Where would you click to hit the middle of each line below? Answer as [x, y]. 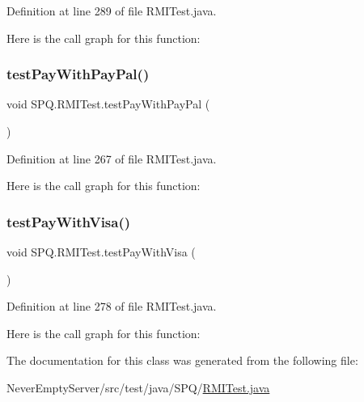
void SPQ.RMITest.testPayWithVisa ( [101, 252]
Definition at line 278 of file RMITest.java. [112, 306]
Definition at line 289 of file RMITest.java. [112, 11]
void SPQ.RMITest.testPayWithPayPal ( [108, 104]
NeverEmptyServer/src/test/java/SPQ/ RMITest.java [138, 387]
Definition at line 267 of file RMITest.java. [112, 158]
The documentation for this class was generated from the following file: [182, 360]
